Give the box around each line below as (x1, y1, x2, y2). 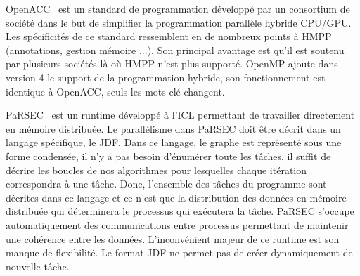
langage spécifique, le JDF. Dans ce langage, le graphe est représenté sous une (6, 135, 342, 150)
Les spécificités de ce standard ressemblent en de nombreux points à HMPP (6, 29, 332, 44)
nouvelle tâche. (6, 258, 70, 273)
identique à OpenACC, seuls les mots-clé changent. (6, 84, 225, 98)
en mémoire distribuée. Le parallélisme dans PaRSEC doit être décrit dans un (6, 121, 341, 136)
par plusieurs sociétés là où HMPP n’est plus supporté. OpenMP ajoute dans (6, 56, 338, 71)
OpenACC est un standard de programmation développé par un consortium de (6, 1, 350, 15)
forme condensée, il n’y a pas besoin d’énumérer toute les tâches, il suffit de (6, 148, 331, 163)
